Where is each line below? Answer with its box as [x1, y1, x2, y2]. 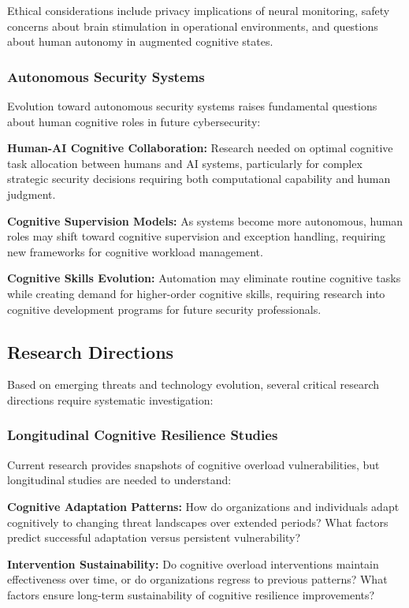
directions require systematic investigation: [7, 391, 214, 408]
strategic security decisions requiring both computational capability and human [7, 170, 391, 187]
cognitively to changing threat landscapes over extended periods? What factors [7, 513, 389, 530]
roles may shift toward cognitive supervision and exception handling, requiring [7, 228, 386, 244]
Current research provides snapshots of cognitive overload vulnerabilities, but [7, 456, 380, 472]
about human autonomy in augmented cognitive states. [7, 33, 273, 50]
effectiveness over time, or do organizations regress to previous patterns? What [7, 571, 388, 587]
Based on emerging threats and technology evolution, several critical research [7, 376, 380, 393]
